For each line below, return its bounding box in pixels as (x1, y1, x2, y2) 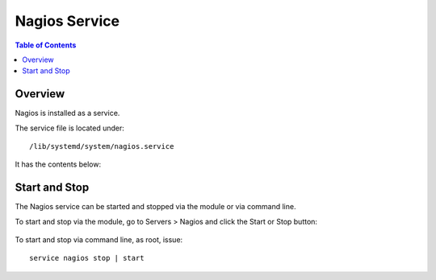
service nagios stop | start (29, 253, 145, 263)
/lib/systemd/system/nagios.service (29, 142, 174, 151)
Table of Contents (15, 40, 77, 50)
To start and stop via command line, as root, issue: (15, 235, 183, 245)
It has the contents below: (15, 159, 101, 169)
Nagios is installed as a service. (15, 109, 120, 118)
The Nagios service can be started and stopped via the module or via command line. (15, 202, 296, 212)
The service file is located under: (15, 123, 125, 133)
